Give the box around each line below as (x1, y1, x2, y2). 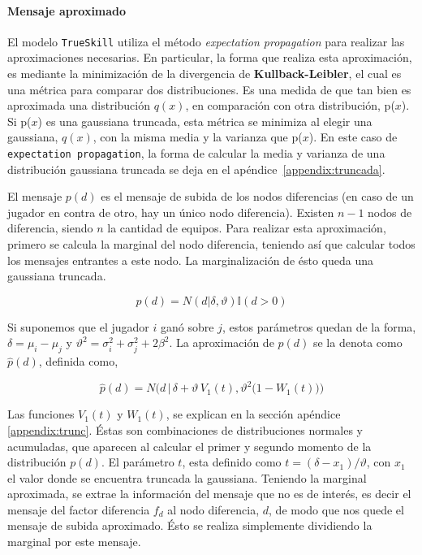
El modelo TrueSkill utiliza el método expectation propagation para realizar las (7, 33, 405, 50)
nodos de (368, 203, 412, 220)
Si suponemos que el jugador (7, 318, 149, 335)
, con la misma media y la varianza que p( (93, 128, 303, 145)
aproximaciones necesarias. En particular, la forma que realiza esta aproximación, (7, 49, 412, 66)
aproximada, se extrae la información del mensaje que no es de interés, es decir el (7, 485, 411, 502)
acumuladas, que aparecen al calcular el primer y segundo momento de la (7, 437, 372, 454)
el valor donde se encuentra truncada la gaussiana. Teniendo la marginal (7, 469, 367, 486)
